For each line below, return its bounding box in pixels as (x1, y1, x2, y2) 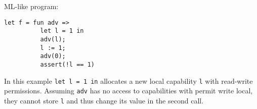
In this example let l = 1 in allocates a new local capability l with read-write (4, 75, 253, 86)
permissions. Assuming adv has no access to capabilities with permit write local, (4, 85, 253, 96)
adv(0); (40, 52, 66, 60)
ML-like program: (4, 1, 59, 11)
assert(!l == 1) (40, 61, 95, 68)
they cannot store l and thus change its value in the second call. (4, 95, 204, 105)
